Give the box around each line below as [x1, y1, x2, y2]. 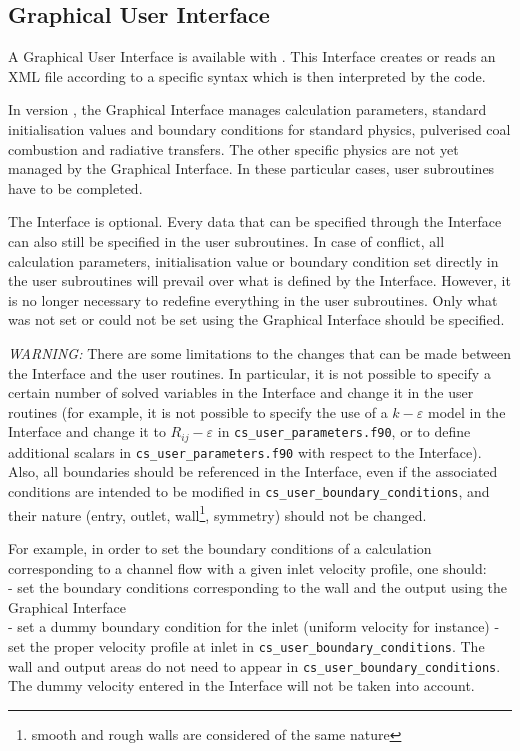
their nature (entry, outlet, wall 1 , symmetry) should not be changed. [8, 501, 427, 525]
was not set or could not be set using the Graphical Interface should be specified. [8, 309, 505, 330]
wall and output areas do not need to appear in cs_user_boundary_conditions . [8, 655, 501, 676]
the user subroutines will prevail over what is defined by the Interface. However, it [8, 270, 511, 291]
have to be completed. [8, 177, 143, 198]
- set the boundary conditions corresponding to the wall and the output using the [8, 577, 508, 598]
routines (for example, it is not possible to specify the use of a [8, 401, 388, 422]
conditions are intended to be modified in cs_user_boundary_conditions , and [8, 481, 490, 501]
